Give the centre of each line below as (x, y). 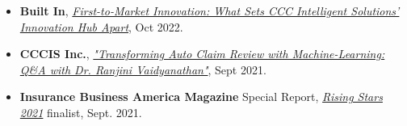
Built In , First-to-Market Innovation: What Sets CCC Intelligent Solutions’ (210, 10)
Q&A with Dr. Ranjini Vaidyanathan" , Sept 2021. (143, 69)
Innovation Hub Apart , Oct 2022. (101, 26)
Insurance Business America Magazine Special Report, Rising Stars (201, 97)
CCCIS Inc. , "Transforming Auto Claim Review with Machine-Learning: (202, 54)
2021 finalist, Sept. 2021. (81, 112)
